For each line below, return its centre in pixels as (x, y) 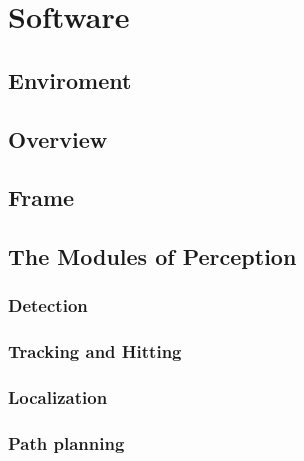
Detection (48, 305)
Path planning (66, 442)
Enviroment (70, 79)
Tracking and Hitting (95, 351)
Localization (58, 397)
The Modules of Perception (152, 256)
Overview (58, 138)
